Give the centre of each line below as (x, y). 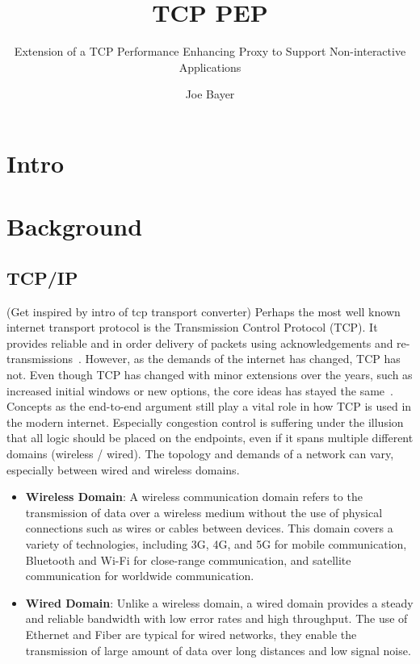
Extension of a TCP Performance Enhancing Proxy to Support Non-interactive (210, 51)
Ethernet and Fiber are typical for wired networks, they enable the (191, 634)
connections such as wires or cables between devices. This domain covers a (209, 528)
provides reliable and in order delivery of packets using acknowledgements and (200, 342)
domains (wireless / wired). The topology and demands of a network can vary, (200, 454)
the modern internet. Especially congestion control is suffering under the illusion (205, 422)
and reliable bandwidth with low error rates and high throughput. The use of (216, 618)
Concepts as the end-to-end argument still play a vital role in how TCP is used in (209, 406)
